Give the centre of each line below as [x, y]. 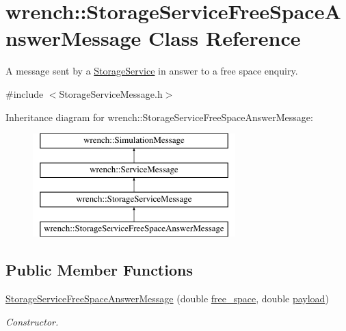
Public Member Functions [99, 270]
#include [25, 93]
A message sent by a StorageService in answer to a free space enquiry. [152, 71]
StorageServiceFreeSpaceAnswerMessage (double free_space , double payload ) [167, 299]
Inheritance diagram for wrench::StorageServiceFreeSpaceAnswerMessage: [159, 117]
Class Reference [224, 38]
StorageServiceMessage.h [111, 93]
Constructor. [32, 321]
